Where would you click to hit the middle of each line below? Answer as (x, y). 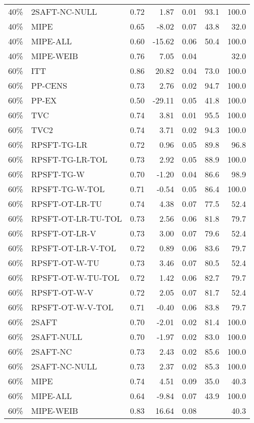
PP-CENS (49, 85)
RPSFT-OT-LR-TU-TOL (77, 218)
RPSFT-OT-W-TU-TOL (75, 277)
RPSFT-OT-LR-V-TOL (74, 248)
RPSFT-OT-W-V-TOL (72, 307)
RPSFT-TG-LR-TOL (69, 159)
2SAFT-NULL (57, 337)
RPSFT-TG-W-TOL (68, 189)
